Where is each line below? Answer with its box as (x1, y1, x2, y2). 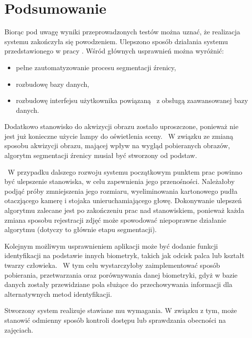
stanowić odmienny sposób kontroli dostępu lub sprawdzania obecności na (4, 314, 226, 325)
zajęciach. (4, 324, 33, 335)
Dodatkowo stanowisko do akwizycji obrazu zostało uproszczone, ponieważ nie (4, 121, 239, 131)
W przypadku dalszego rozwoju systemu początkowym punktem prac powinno (7, 166, 243, 177)
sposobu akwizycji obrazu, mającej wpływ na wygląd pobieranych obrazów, (4, 140, 230, 151)
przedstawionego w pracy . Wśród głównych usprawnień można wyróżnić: (4, 46, 224, 56)
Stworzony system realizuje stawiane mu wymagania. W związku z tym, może (4, 305, 237, 315)
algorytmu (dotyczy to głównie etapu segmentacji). (4, 224, 157, 234)
